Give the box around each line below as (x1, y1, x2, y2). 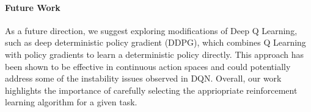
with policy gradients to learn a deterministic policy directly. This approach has (5, 47, 304, 60)
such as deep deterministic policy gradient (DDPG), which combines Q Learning (5, 36, 306, 49)
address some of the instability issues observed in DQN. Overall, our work (5, 72, 282, 85)
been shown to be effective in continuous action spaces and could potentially (5, 60, 291, 72)
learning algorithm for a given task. (5, 96, 137, 108)
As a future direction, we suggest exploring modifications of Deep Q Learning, (5, 24, 298, 37)
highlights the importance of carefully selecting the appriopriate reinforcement (5, 83, 298, 96)
